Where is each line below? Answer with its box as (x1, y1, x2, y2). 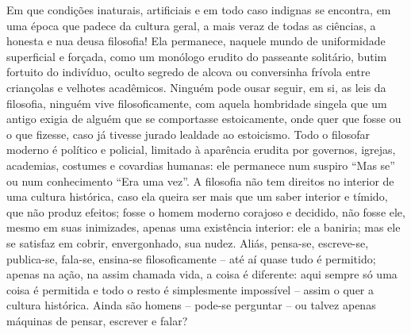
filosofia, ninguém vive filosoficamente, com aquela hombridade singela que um (6, 94, 387, 111)
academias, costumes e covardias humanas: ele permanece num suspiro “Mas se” (6, 156, 395, 173)
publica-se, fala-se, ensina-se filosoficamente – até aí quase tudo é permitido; (6, 250, 376, 267)
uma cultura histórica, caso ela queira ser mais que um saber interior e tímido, (6, 188, 388, 205)
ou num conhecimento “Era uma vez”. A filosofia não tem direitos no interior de (6, 172, 394, 189)
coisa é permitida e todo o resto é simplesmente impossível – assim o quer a (6, 281, 375, 298)
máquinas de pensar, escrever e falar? (6, 312, 188, 328)
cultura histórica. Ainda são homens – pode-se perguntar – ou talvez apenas (6, 297, 376, 313)
